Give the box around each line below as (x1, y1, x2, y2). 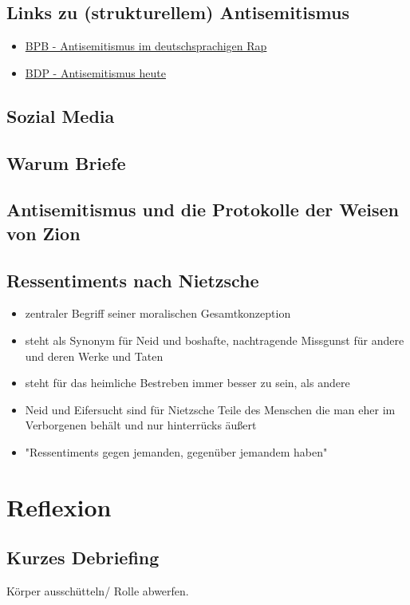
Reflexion (6, 490, 112, 523)
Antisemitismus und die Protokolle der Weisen (6, 197, 399, 222)
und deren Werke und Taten (25, 347, 164, 364)
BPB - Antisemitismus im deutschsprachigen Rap (25, 38, 267, 54)
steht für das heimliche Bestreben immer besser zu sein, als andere (25, 374, 350, 391)
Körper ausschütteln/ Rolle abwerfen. (6, 583, 189, 599)
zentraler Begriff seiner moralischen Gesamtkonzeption (25, 305, 291, 322)
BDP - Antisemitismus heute (25, 64, 166, 81)
